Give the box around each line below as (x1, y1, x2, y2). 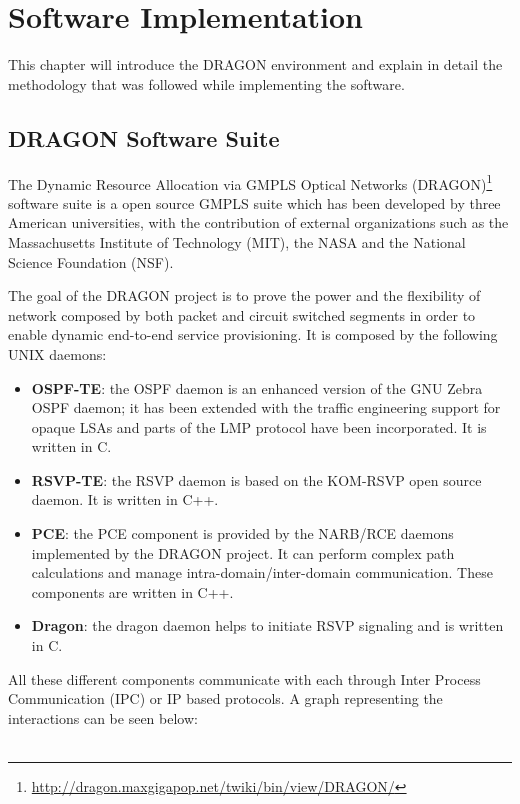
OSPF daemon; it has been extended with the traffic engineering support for (31, 397, 501, 418)
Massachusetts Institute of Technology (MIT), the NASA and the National (8, 231, 466, 252)
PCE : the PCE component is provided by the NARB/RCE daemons (31, 523, 454, 544)
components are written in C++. (31, 581, 234, 602)
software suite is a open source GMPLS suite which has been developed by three (8, 192, 501, 213)
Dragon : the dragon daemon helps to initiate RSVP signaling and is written (31, 615, 504, 636)
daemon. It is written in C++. (31, 489, 219, 510)
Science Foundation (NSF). (8, 251, 174, 272)
